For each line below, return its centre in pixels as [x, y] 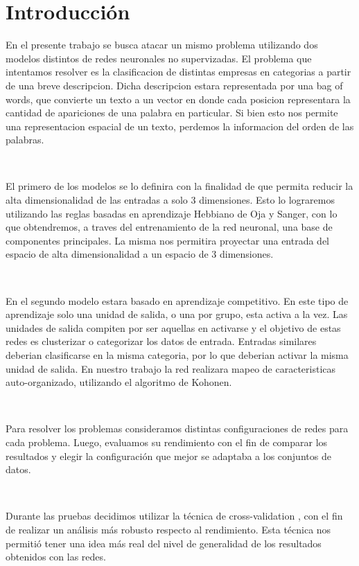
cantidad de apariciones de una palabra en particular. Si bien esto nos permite [172, 113]
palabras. [25, 140]
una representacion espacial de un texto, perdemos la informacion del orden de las [180, 126]
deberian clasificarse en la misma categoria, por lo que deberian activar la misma [177, 355]
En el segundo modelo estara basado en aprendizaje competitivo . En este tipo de [177, 300]
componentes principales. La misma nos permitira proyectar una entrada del [168, 240]
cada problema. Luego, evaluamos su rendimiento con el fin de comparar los [167, 442]
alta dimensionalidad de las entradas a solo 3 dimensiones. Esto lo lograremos [170, 200]
